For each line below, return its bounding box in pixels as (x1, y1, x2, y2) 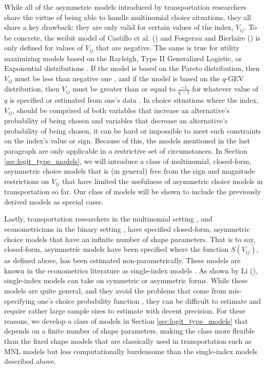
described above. (4, 356, 56, 366)
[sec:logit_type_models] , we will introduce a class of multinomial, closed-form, (4, 155, 252, 166)
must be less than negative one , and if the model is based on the (15, 72, 220, 83)
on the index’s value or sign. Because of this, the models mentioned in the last (4, 135, 250, 146)
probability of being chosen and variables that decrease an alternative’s (4, 115, 228, 126)
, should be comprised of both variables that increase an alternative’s (12, 104, 230, 115)
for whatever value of (192, 83, 259, 94)
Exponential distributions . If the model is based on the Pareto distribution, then (4, 63, 260, 73)
